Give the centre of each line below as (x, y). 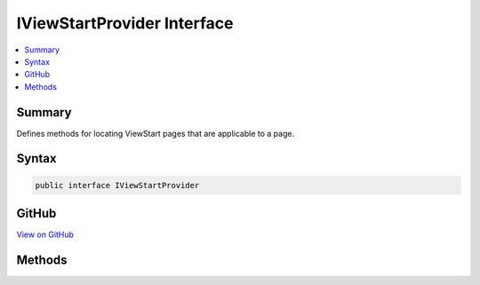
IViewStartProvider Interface (125, 23)
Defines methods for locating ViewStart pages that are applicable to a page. (156, 133)
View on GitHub (45, 234)
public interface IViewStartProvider (117, 185)
